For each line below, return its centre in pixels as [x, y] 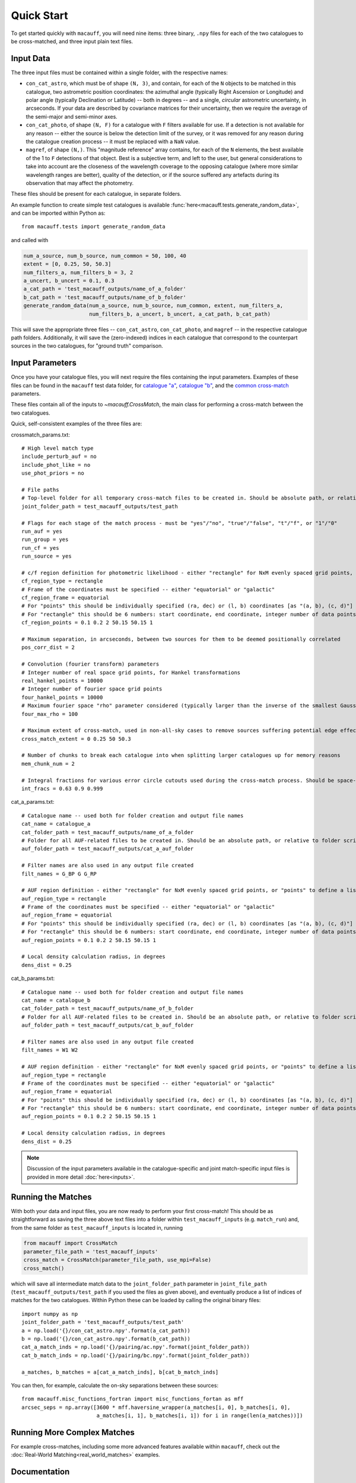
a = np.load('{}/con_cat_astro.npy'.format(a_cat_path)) [106, 1331]
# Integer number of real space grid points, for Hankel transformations [131, 672]
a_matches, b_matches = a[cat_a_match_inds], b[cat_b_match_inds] [120, 1372]
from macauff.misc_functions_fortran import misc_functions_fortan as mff [133, 1399]
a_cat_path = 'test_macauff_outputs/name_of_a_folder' [105, 289]
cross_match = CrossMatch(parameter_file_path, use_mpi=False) [117, 1260]
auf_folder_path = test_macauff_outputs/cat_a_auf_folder [108, 849]
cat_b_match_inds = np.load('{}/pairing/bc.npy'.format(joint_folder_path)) [136, 1355]
